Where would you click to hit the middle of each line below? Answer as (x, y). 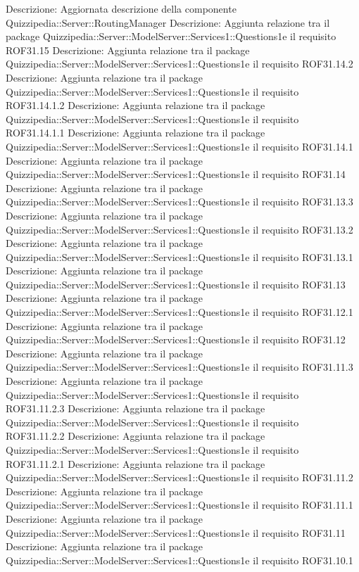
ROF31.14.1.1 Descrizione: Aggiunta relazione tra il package (136, 133)
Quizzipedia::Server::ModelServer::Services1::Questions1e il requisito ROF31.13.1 (179, 256)
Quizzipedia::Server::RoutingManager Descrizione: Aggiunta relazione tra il (168, 22)
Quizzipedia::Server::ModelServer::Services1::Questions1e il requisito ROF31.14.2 (179, 64)
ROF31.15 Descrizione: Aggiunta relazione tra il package (128, 50)
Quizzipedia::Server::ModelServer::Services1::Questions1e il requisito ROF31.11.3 (179, 367)
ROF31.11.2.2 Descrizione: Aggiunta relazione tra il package (136, 436)
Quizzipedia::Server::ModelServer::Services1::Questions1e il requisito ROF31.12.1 (179, 312)
